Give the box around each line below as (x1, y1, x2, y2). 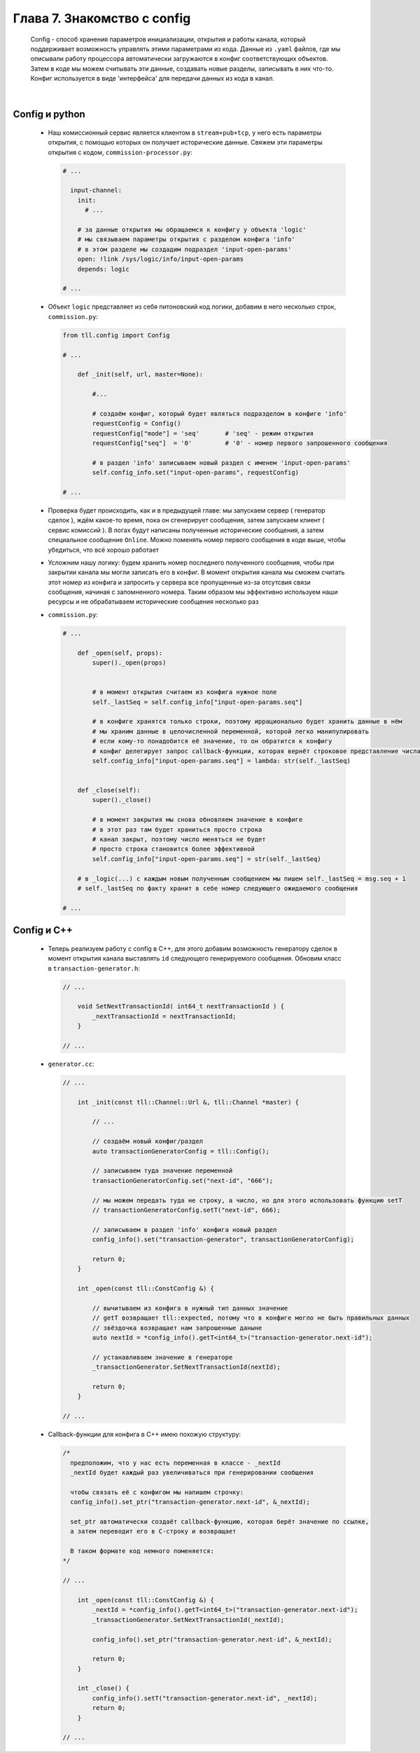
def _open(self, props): (77, 649, 163, 657)
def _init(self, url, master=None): (77, 370, 203, 379)
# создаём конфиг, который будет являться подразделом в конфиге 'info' (92, 410, 347, 417)
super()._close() (92, 796, 152, 804)
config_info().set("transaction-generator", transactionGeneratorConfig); (92, 1236, 355, 1244)
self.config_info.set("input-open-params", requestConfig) (92, 468, 300, 477)
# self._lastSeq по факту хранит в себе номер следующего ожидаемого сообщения (77, 884, 358, 892)
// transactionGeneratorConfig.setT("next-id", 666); (92, 1206, 281, 1214)
